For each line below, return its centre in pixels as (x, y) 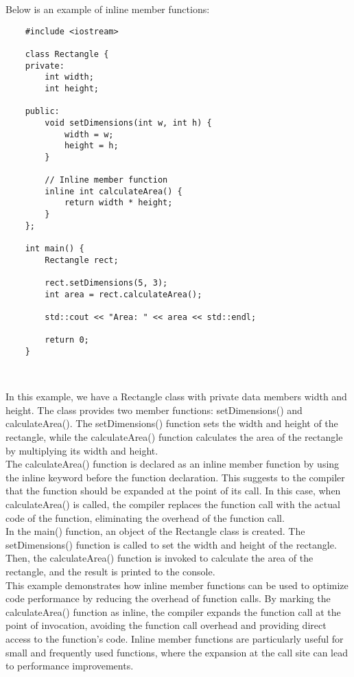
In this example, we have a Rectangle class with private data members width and (176, 397)
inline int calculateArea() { (114, 191)
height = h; (91, 146)
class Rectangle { (67, 54)
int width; (69, 77)
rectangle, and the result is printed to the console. (110, 571)
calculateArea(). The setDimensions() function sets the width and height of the (172, 423)
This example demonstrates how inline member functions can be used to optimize (177, 585)
